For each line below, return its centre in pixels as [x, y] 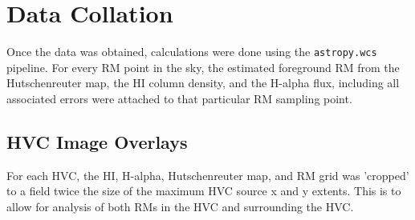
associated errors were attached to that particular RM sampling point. [179, 98]
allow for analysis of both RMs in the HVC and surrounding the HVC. [180, 206]
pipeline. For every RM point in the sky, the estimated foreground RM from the [203, 67]
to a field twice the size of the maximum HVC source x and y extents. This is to [204, 191]
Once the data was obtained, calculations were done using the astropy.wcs [192, 52]
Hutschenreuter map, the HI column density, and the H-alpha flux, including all [203, 83]
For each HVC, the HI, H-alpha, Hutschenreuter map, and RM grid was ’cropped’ [208, 175]
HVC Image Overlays [97, 141]
